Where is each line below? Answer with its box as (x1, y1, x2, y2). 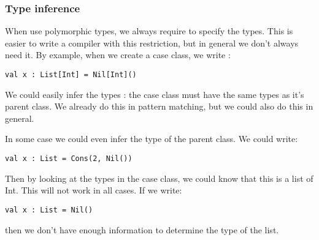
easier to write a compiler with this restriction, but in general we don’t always (5, 36, 299, 49)
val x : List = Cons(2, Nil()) (5, 154, 133, 163)
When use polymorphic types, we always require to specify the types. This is (5, 24, 293, 37)
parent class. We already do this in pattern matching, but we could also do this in (5, 100, 313, 113)
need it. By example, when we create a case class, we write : (5, 48, 231, 61)
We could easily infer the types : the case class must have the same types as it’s (5, 88, 304, 100)
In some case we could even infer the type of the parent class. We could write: (5, 132, 298, 145)
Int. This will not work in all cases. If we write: (5, 184, 182, 197)
